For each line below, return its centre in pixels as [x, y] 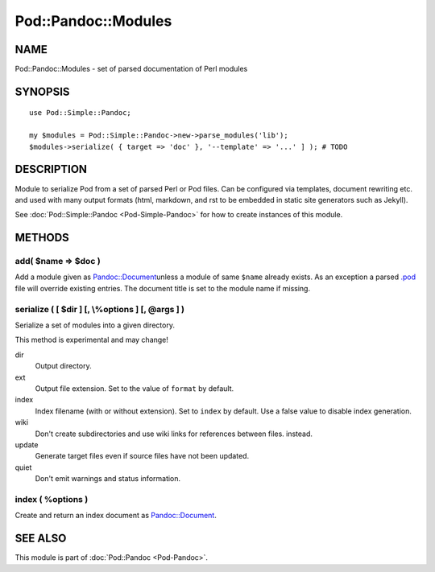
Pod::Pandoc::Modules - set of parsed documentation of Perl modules [131, 69]
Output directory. [63, 366]
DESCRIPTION [51, 169]
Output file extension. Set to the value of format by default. [135, 388]
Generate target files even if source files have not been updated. [142, 456]
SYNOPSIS [42, 91]
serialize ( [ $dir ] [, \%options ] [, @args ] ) [100, 309]
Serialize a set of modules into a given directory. [95, 325]
